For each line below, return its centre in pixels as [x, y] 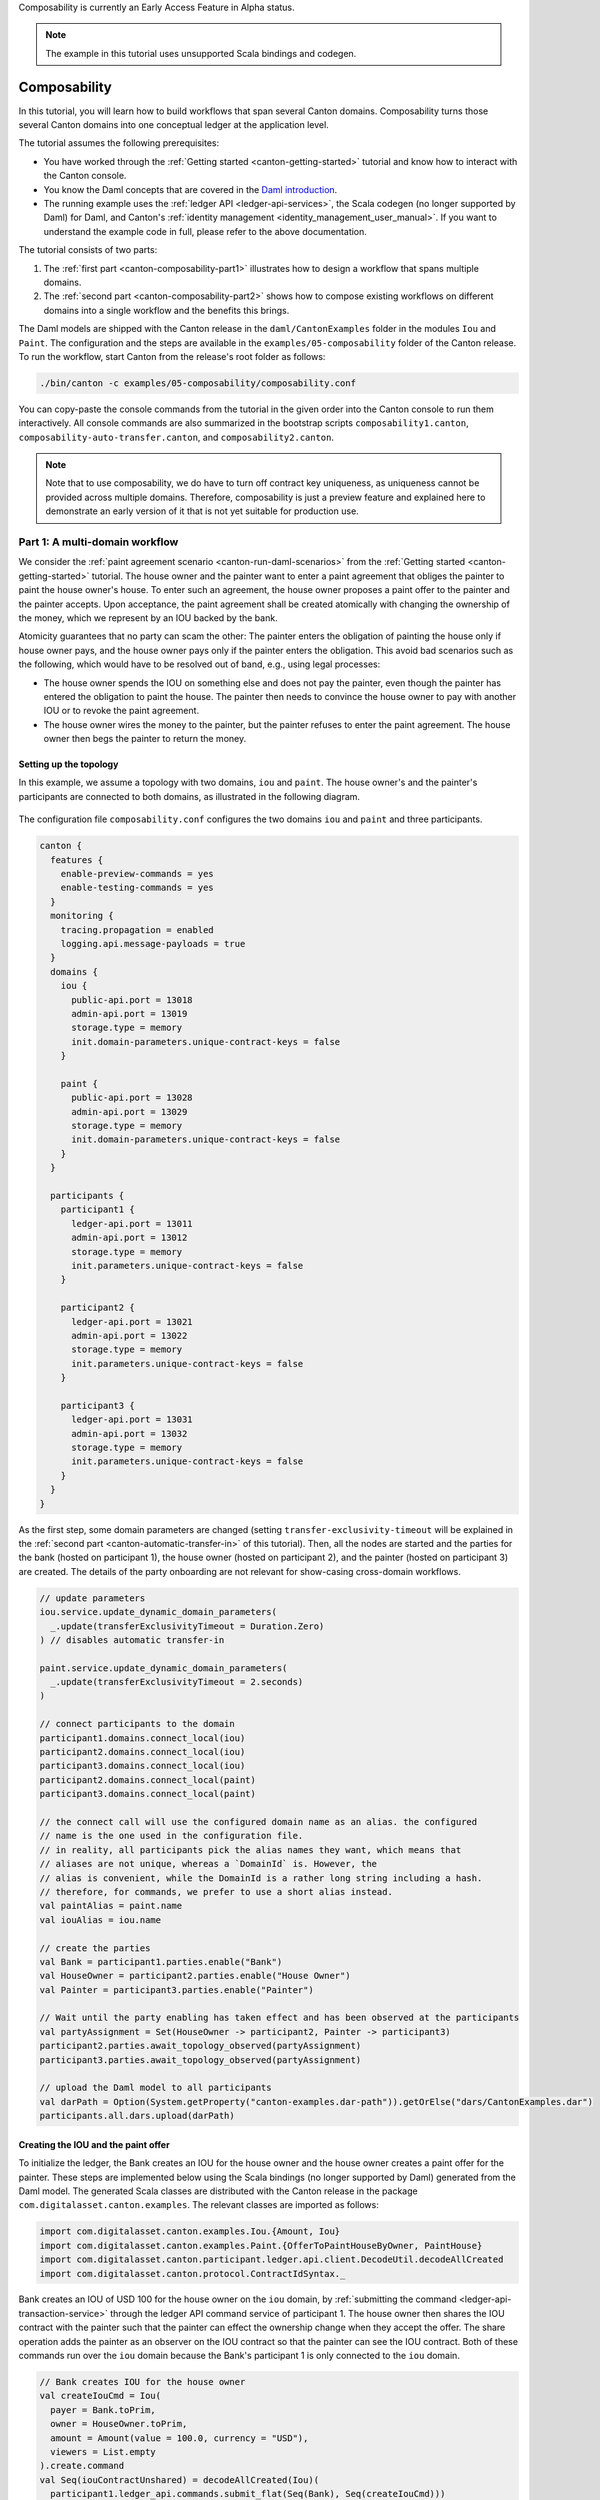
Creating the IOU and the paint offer [94, 2144]
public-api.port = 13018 [132, 999]
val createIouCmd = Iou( [100, 2396]
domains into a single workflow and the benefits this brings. [166, 310]
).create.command [82, 2466]
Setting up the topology [68, 764]
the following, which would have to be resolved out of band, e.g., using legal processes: [199, 664]
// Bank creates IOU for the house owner [142, 2382]
